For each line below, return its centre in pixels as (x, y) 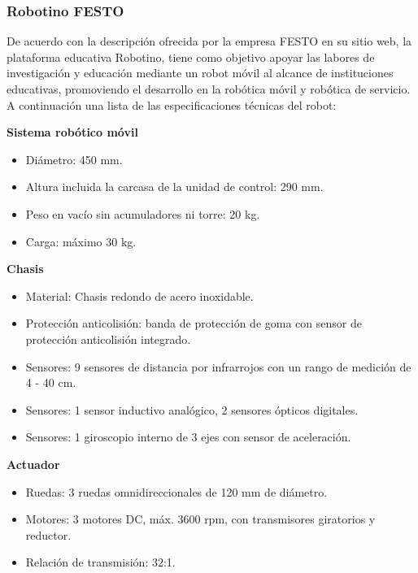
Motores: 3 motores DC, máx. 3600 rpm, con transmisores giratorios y (200, 519)
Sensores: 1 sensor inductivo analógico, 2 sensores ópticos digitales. (192, 409)
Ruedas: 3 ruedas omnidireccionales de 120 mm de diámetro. (176, 491)
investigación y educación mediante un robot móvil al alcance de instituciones (200, 73)
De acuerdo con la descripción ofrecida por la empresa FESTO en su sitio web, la (209, 41)
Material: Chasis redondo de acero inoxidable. (139, 295)
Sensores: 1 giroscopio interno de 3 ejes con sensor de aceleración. (188, 437)
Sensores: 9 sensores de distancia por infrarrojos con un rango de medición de (218, 366)
